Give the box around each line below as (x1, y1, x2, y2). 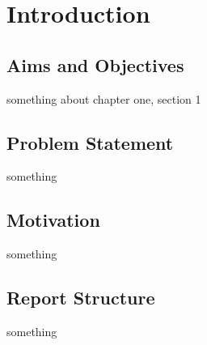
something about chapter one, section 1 (6, 90, 201, 107)
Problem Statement (6, 130, 174, 155)
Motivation (6, 207, 100, 232)
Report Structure (6, 285, 155, 310)
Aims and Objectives (6, 52, 184, 77)
